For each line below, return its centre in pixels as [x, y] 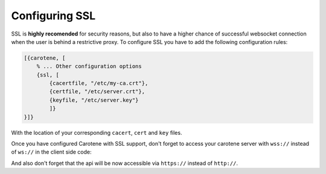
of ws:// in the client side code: [51, 152]
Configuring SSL [53, 16]
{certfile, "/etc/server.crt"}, [97, 92]
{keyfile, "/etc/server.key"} [94, 100]
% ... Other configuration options [89, 67]
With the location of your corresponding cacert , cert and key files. [97, 132]
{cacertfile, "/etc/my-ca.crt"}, [99, 83]
